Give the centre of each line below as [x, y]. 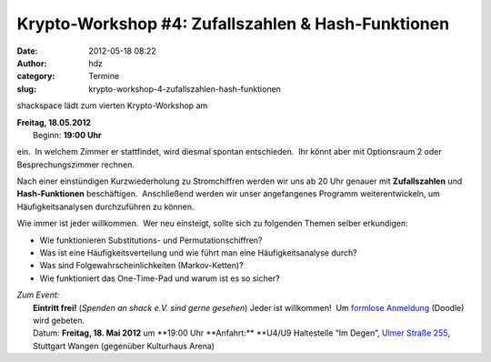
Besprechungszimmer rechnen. [76, 165]
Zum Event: [38, 295]
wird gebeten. [59, 320]
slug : [26, 89]
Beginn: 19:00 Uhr [67, 135]
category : [36, 76]
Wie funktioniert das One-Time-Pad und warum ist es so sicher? [160, 278]
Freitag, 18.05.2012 [54, 122]
